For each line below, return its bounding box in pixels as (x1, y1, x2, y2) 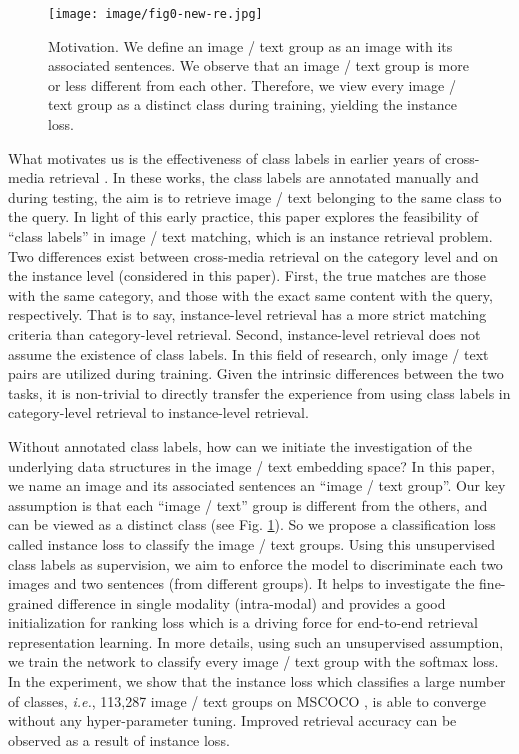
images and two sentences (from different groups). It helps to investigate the (8, 573, 475, 594)
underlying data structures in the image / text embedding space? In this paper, (8, 455, 495, 476)
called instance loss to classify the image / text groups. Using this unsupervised (8, 533, 495, 554)
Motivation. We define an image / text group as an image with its (48, 35, 453, 56)
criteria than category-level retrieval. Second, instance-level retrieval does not (8, 323, 481, 344)
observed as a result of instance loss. (8, 729, 230, 750)
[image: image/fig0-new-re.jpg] (48, 7, 263, 21)
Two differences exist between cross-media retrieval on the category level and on (8, 245, 499, 266)
